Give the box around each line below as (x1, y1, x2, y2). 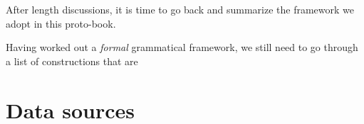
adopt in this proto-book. (6, 16, 116, 30)
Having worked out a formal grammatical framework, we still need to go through (6, 40, 358, 55)
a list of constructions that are (6, 53, 138, 68)
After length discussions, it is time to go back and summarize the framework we (6, 2, 355, 16)
